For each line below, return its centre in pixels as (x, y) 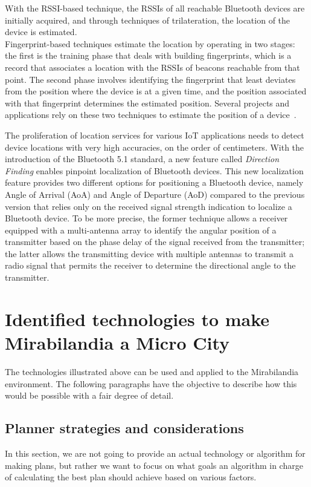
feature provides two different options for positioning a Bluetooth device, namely (154, 182)
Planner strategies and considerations (124, 428)
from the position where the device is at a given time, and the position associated (156, 91)
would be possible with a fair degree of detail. (89, 395)
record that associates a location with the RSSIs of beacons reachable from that (152, 67)
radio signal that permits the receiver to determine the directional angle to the (150, 265)
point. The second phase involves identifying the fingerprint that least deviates (150, 79)
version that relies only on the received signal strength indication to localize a (149, 206)
